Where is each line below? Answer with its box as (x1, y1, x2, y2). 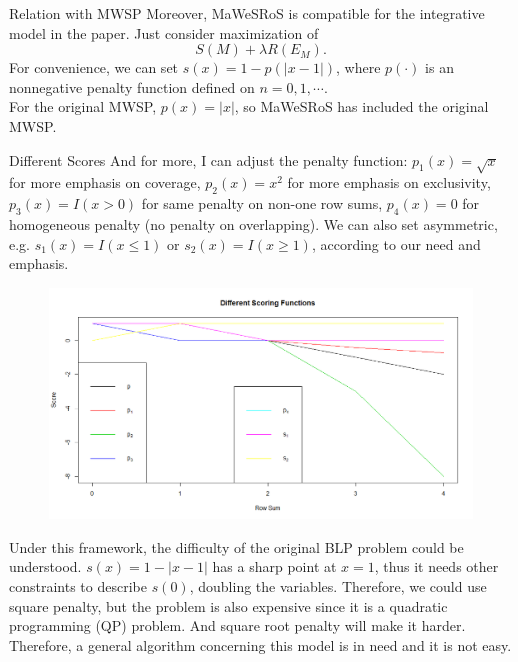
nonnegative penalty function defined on (9, 76, 255, 97)
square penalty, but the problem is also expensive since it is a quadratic (9, 595, 448, 616)
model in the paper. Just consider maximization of (9, 22, 319, 43)
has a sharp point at (212, 556, 337, 577)
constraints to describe (9, 575, 147, 596)
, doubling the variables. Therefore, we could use (189, 575, 487, 596)
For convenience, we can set (9, 57, 179, 78)
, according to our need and (311, 233, 481, 254)
